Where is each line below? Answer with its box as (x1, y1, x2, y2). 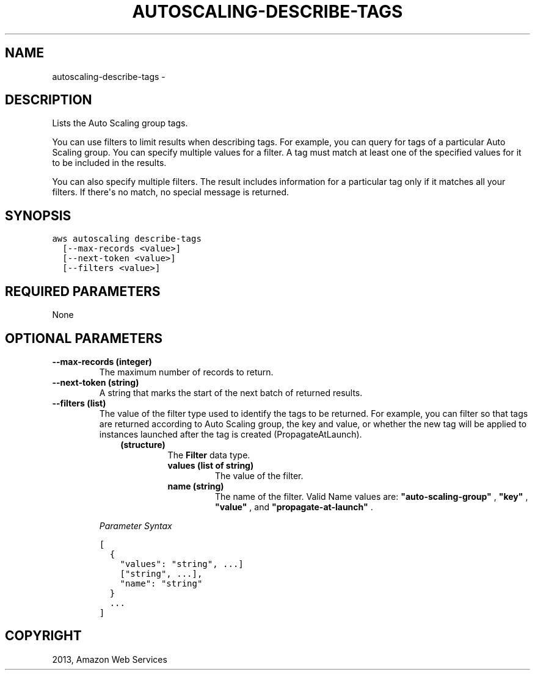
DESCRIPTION (5, 92, 92, 108)
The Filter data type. (167, 449, 250, 460)
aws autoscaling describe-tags (52, 234, 202, 244)
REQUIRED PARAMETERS (5, 283, 161, 299)
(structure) (120, 439, 166, 450)
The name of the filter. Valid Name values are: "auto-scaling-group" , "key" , (215, 491, 528, 502)
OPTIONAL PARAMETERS (5, 330, 163, 346)
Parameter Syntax (99, 520, 172, 531)
